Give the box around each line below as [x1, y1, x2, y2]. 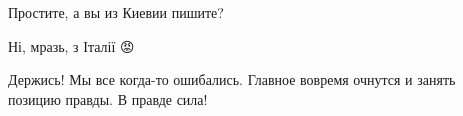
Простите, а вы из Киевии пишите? [8, 2, 224, 22]
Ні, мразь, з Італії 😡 [8, 35, 135, 56]
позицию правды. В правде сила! [8, 88, 208, 109]
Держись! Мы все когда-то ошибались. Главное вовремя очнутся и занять [8, 69, 456, 90]
